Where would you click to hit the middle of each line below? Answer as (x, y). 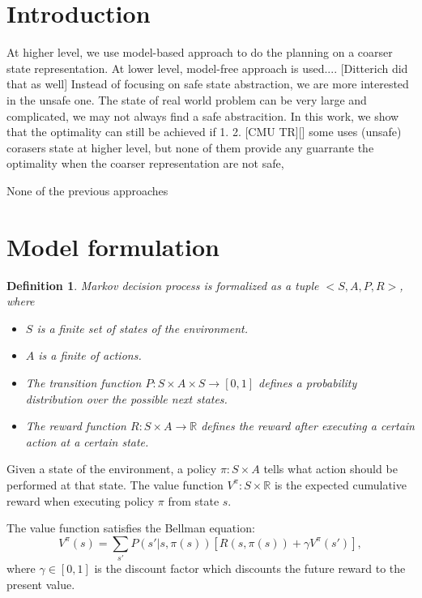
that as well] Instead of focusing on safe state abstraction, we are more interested (208, 84)
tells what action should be (330, 469)
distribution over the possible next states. (126, 398)
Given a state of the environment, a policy (112, 469)
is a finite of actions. (90, 355)
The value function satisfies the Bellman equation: (131, 528)
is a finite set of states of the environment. (143, 328)
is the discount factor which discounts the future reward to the (250, 568)
